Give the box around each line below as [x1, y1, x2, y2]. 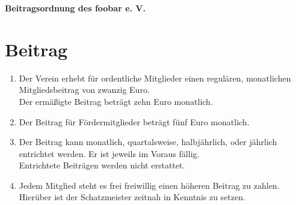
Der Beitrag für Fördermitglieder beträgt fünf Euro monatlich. [19, 115, 250, 128]
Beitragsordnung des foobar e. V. [5, 2, 146, 14]
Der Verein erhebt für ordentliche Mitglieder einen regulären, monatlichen [19, 71, 291, 84]
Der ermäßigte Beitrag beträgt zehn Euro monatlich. [19, 95, 213, 107]
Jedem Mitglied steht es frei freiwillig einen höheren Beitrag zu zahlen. [19, 179, 280, 191]
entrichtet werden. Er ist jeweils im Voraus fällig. [19, 147, 200, 159]
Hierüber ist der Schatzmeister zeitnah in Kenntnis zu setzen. [19, 191, 245, 203]
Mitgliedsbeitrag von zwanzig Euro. [19, 83, 150, 96]
